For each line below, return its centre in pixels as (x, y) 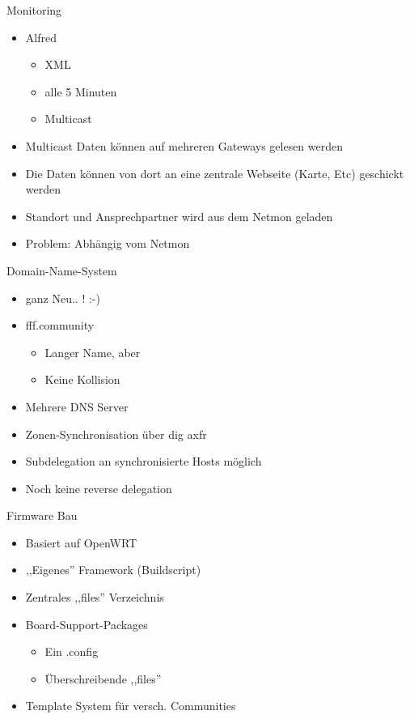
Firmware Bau (42, 515)
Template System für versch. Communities (131, 706)
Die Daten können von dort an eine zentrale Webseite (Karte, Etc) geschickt (215, 173)
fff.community (60, 325)
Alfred (41, 37)
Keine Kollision (82, 379)
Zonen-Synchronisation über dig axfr (116, 434)
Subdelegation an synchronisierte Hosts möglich (144, 461)
